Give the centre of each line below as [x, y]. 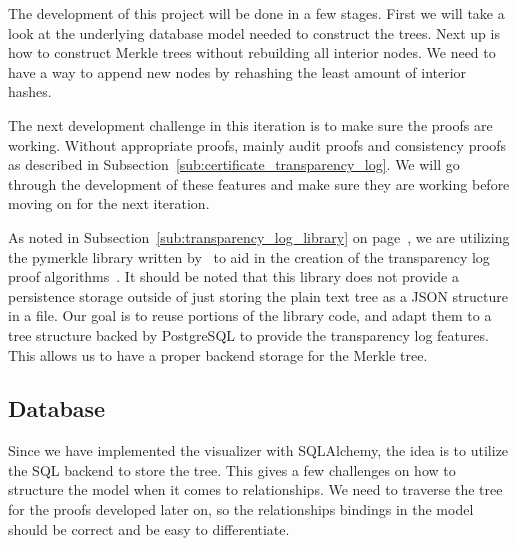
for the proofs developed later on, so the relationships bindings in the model [241, 509]
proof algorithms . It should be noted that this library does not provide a [233, 276]
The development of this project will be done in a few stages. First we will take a [256, 13]
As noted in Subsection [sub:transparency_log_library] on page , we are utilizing [259, 236]
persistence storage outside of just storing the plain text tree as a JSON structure [258, 295]
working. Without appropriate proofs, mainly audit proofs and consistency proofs [257, 144]
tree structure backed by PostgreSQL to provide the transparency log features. [248, 334]
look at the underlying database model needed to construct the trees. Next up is [254, 32]
